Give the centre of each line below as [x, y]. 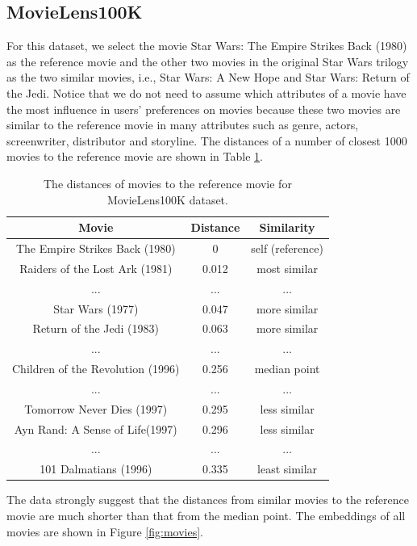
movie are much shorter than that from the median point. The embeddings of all [206, 515]
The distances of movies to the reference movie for [167, 183]
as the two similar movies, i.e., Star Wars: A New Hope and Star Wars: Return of [208, 77]
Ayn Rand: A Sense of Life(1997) [96, 428]
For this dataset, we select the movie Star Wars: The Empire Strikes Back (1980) [207, 46]
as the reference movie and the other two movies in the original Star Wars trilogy [208, 61]
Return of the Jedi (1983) [96, 328]
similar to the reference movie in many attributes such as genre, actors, [183, 125]
